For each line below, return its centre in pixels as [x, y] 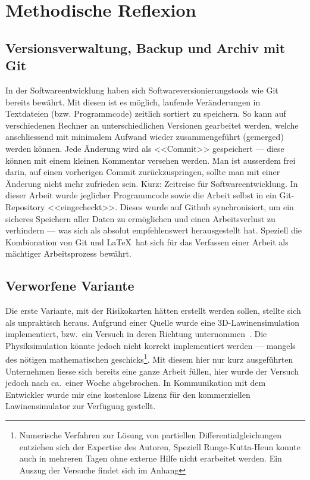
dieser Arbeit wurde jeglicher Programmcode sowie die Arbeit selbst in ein [141, 195]
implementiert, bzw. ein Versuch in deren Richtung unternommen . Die [136, 334]
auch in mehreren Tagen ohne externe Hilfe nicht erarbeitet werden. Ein [151, 458]
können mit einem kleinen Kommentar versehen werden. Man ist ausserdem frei [151, 160]
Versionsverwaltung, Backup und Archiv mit [145, 47]
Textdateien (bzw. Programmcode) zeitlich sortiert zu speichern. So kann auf [146, 113]
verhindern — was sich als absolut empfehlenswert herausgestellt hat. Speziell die [154, 230]
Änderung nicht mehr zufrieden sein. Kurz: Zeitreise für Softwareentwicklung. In [152, 183]
